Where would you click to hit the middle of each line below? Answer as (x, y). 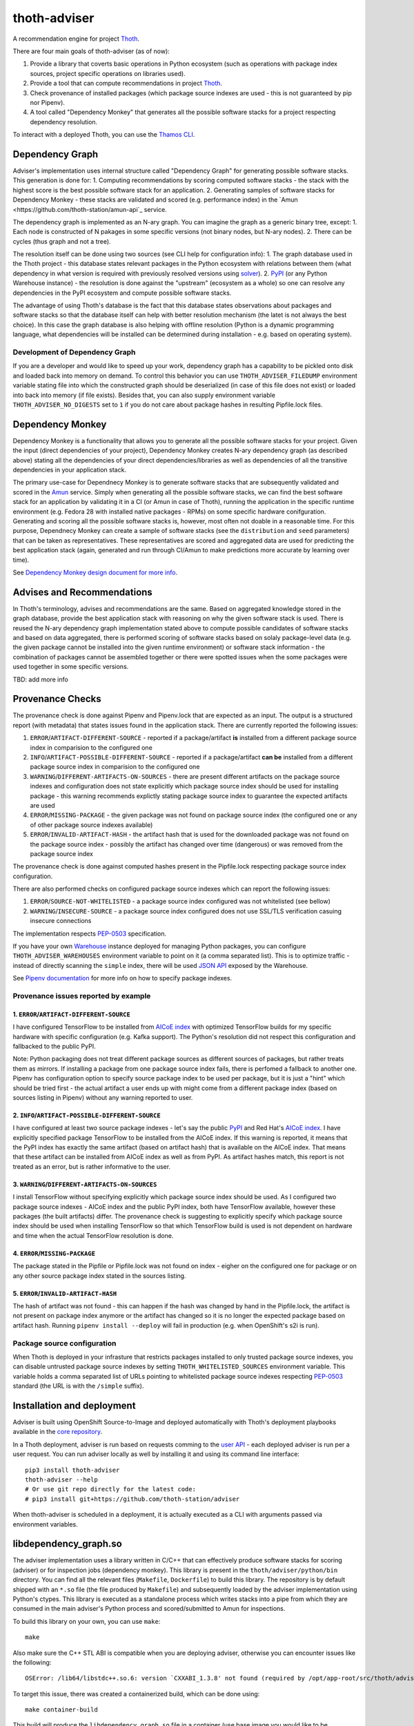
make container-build (61, 1710)
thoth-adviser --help (61, 1480)
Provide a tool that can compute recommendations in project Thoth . (126, 84)
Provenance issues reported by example (82, 996)
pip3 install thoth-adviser (72, 1470)
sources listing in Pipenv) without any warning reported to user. (103, 1097)
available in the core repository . (58, 1432)
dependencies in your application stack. (70, 470)
